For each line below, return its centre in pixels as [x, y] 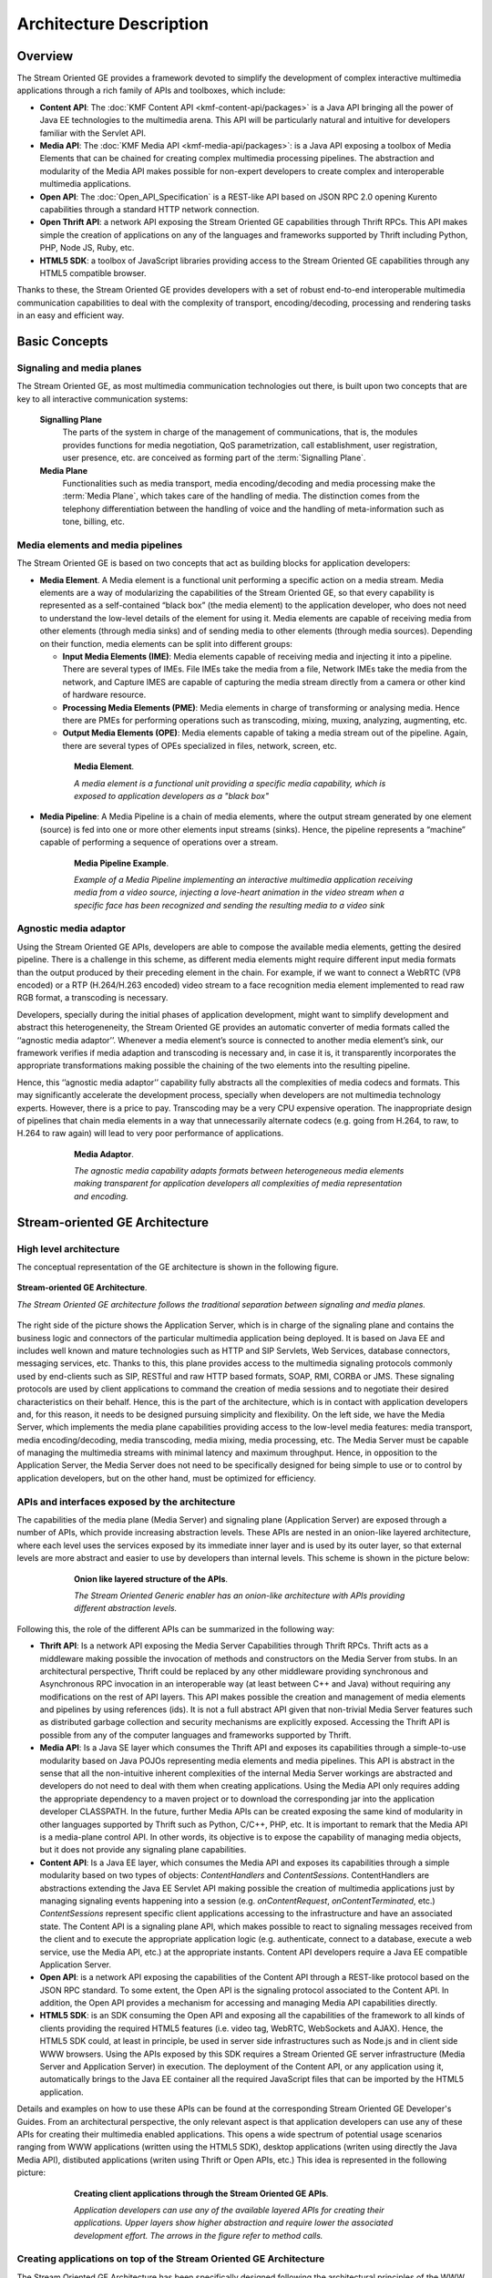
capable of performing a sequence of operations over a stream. [159, 842]
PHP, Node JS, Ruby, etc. [87, 248]
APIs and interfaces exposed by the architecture [126, 1502]
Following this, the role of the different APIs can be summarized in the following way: [176, 1629]
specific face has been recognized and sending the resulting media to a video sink [230, 905]
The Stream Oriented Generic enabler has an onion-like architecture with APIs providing [240, 1596]
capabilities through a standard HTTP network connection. [149, 209]
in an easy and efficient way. [71, 315]
